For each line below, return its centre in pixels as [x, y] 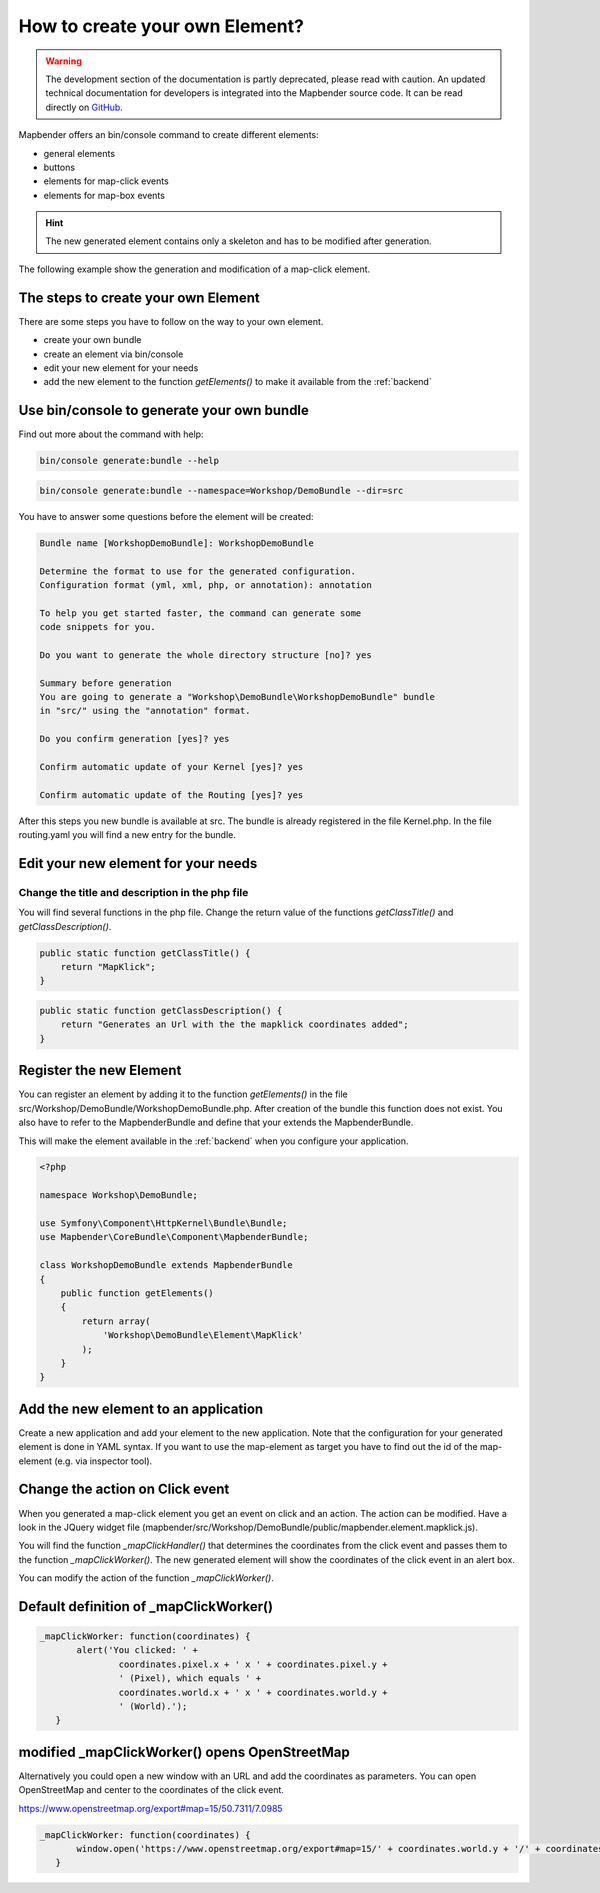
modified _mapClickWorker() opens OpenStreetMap [184, 1751]
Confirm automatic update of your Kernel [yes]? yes [171, 766]
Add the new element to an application [141, 1408]
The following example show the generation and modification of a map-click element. [194, 269]
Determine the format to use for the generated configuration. [198, 571]
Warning [63, 61]
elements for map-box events [104, 195]
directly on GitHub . [84, 107]
